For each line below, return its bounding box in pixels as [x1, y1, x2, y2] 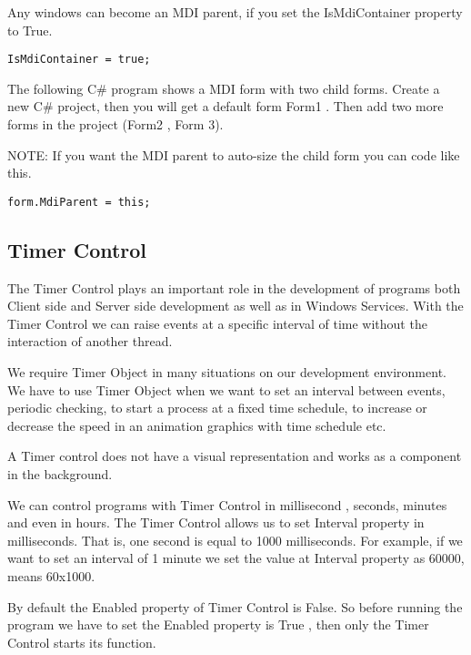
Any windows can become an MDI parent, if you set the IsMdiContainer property [7, 3, 463, 21]
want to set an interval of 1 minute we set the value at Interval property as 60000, [7, 548, 465, 568]
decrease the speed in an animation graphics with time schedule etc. [7, 415, 386, 435]
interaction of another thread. [7, 332, 173, 351]
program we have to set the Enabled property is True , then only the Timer [7, 615, 429, 634]
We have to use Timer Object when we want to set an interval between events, [7, 380, 446, 399]
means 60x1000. [7, 566, 95, 585]
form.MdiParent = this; [7, 195, 151, 209]
